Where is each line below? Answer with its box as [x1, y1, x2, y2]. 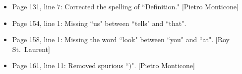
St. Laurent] [12, 44, 50, 54]
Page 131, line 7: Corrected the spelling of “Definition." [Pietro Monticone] [12, 1, 239, 11]
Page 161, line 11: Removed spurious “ [12, 60, 129, 71]
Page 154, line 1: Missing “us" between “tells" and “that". [12, 18, 186, 28]
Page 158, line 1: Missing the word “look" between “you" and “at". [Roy [12, 34, 230, 45]
